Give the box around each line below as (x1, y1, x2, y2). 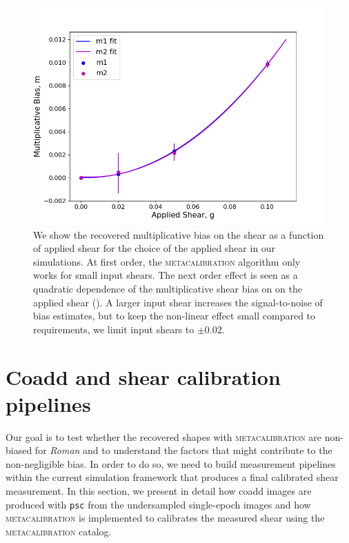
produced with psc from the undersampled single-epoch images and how (6, 497, 311, 511)
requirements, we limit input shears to (33, 322, 195, 336)
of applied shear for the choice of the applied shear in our (33, 241, 276, 255)
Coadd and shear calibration (6, 362, 281, 391)
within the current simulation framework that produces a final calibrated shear (6, 470, 339, 484)
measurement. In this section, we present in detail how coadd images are (6, 484, 312, 498)
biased (6, 443, 32, 457)
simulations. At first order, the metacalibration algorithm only (33, 254, 301, 268)
